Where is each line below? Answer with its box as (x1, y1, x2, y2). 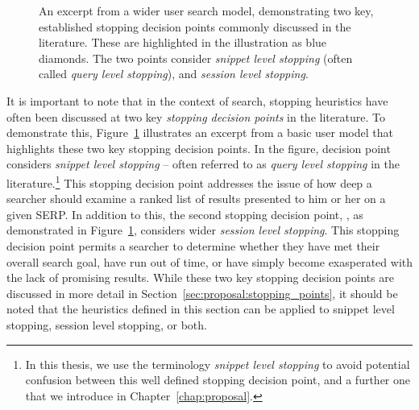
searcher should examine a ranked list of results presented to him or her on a (6, 190, 386, 207)
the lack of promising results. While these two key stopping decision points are (6, 269, 394, 286)
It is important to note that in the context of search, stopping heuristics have (6, 92, 388, 109)
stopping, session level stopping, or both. (6, 316, 207, 333)
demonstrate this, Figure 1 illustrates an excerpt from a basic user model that (6, 124, 393, 141)
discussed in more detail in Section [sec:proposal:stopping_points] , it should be (6, 284, 398, 301)
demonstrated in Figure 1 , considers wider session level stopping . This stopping (6, 222, 400, 238)
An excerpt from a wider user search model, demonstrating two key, (39, 2, 374, 19)
